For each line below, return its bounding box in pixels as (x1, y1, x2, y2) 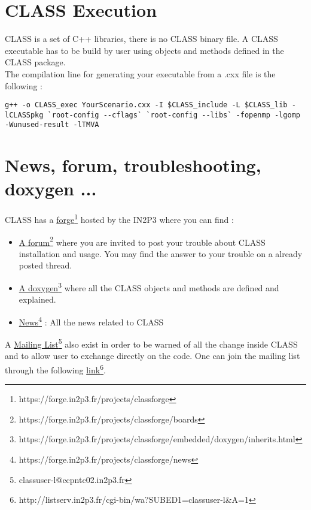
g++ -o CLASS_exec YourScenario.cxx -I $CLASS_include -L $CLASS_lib (5, 101, 288, 110)
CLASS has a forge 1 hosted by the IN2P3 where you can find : (5, 212, 234, 226)
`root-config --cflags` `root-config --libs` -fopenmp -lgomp (47, 110, 300, 119)
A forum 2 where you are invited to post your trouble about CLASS (19, 234, 266, 248)
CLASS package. (5, 56, 66, 68)
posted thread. (19, 259, 72, 271)
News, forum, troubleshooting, (5, 153, 261, 177)
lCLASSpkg (5, 110, 44, 119)
